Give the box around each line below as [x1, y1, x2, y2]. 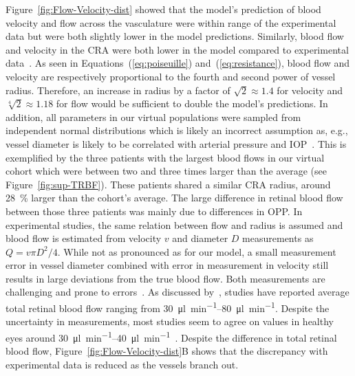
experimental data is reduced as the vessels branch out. [6, 357, 239, 371]
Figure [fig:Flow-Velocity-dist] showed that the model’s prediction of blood [6, 2, 321, 16]
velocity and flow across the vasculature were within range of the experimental [6, 15, 336, 30]
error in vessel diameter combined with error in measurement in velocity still [6, 258, 329, 272]
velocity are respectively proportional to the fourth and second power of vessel [6, 69, 336, 83]
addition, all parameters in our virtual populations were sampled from [6, 109, 301, 124]
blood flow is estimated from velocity [6, 231, 162, 245]
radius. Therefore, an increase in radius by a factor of [6, 82, 230, 97]
